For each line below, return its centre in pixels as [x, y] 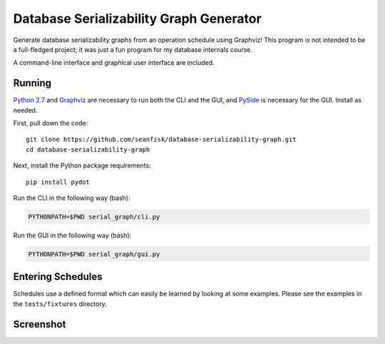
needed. [25, 110]
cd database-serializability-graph [88, 149]
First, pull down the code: [51, 123]
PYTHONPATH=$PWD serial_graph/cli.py [94, 217]
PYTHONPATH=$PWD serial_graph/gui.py [94, 254]
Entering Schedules [58, 277]
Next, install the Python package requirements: [82, 166]
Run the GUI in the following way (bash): [72, 235]
